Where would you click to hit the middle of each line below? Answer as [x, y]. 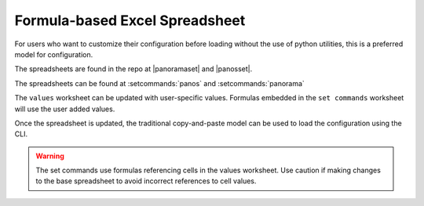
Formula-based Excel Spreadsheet [130, 20]
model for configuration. [54, 54]
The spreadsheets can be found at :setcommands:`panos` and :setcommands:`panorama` [160, 83]
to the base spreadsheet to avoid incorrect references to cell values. [146, 181]
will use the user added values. [65, 109]
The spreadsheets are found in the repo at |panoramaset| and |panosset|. [133, 69]
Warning [50, 156]
